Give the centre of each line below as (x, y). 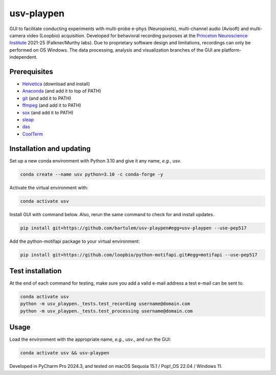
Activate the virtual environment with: (49, 188)
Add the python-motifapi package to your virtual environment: (75, 241)
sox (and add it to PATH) (48, 112)
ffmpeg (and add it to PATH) (52, 105)
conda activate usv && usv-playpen (65, 353)
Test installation (36, 271)
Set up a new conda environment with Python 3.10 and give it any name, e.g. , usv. (95, 160)
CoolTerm (33, 134)
